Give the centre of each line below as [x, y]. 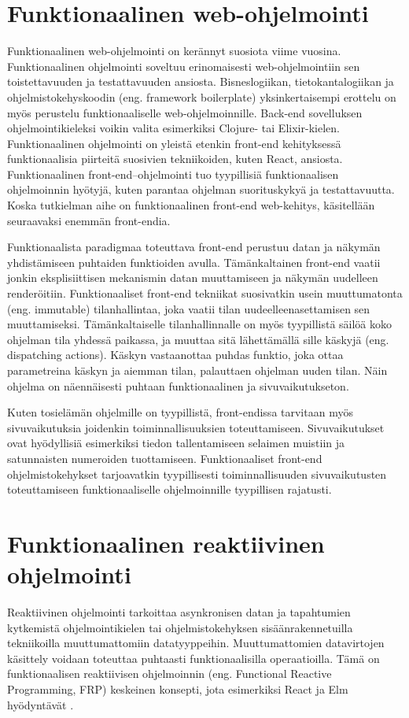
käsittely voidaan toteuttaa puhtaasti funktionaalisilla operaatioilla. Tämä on [193, 658]
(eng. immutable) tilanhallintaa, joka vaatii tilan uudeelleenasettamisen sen [189, 308]
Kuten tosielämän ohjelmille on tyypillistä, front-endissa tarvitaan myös [180, 412]
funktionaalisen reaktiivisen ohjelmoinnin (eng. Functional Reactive [169, 674]
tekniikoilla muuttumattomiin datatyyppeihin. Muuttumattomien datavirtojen [196, 643]
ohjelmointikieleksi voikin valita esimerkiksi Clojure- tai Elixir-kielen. [173, 128]
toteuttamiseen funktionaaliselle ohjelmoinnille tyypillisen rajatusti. [169, 489]
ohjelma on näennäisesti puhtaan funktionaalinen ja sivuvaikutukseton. [178, 385]
